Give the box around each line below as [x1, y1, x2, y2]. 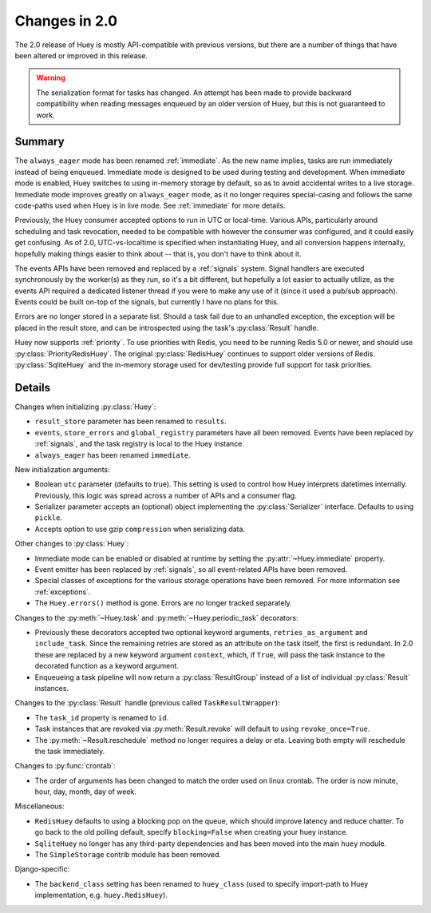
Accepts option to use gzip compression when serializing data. [34, 524, 246, 534]
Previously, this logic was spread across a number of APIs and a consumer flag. [34, 490, 297, 500]
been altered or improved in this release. [14, 50, 148, 60]
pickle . [34, 513, 63, 522]
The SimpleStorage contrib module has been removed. [34, 850, 222, 859]
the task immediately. [34, 746, 105, 756]
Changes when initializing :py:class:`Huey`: [14, 402, 156, 411]
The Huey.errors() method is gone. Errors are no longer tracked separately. [34, 598, 293, 608]
